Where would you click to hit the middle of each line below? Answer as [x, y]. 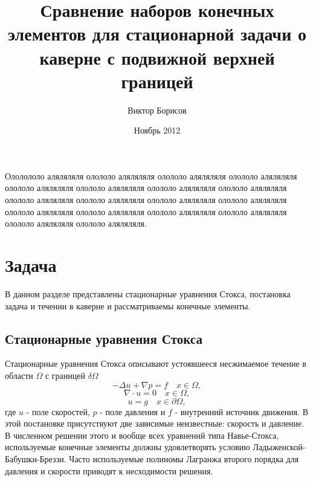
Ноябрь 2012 [157, 130]
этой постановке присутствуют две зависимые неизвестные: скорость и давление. [155, 423]
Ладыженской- [279, 447]
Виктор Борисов [157, 110]
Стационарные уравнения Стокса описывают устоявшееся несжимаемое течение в [156, 363]
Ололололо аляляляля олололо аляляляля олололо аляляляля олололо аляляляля [151, 176]
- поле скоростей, [58, 411]
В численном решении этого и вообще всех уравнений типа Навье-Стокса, [142, 435]
